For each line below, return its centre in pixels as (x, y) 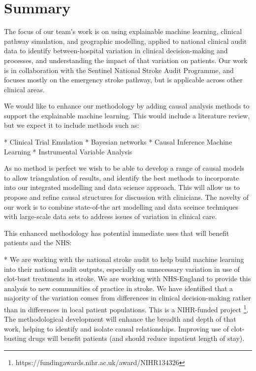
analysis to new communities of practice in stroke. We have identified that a (119, 288)
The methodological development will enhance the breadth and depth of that (120, 319)
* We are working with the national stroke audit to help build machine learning (124, 259)
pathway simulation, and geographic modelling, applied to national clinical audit (126, 41)
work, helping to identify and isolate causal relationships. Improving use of (116, 328)
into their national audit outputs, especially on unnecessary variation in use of (122, 269)
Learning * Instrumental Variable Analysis (68, 151)
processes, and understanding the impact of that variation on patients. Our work (126, 60)
